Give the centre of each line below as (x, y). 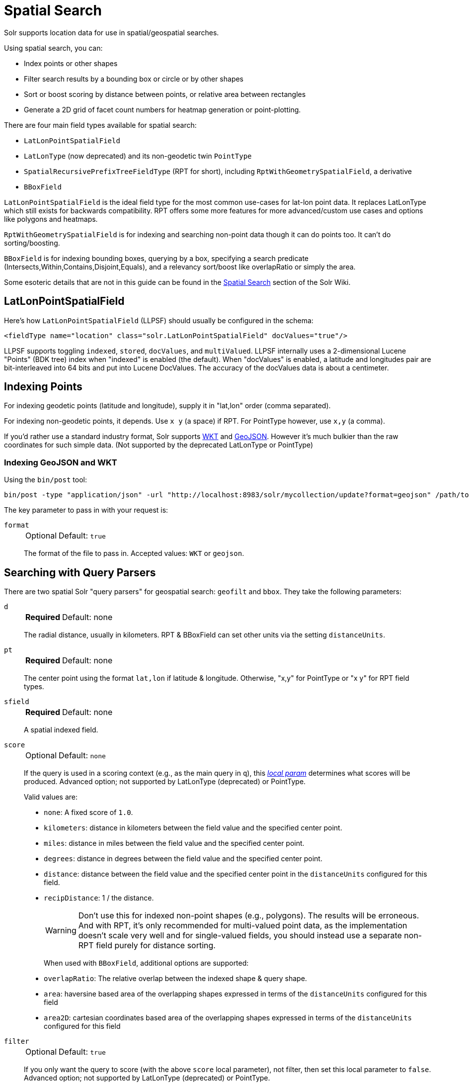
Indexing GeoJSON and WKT (61, 462)
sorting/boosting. (32, 243)
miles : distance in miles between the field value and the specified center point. (174, 843)
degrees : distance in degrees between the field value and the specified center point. (183, 859)
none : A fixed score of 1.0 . (88, 813)
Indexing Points (43, 387)
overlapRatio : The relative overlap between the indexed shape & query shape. (175, 979)
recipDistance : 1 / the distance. (99, 898)
